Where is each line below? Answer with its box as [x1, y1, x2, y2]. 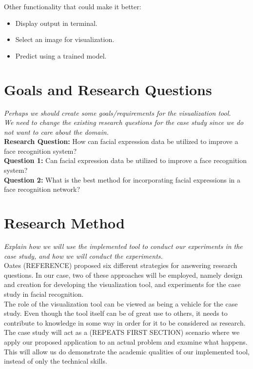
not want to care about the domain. [4, 126, 109, 137]
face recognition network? [4, 184, 80, 194]
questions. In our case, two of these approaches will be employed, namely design [4, 269, 243, 280]
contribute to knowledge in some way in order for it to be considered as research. [4, 317, 246, 328]
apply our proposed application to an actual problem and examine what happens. [4, 336, 248, 347]
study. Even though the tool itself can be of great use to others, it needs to [4, 308, 228, 318]
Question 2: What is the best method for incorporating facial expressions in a [4, 174, 240, 184]
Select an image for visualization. [15, 34, 115, 44]
